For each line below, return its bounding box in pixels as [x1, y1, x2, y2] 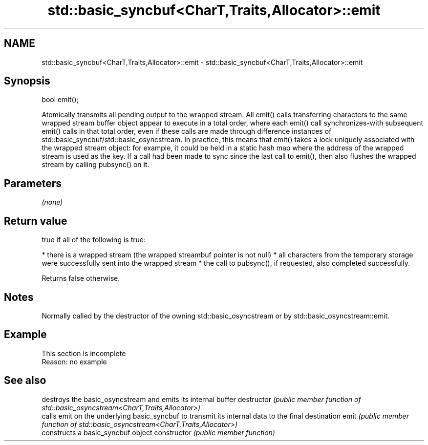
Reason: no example [42, 357, 107, 366]
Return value [4, 214, 67, 227]
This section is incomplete [42, 349, 126, 358]
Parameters [4, 177, 62, 190]
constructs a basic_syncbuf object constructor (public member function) [42, 428, 275, 437]
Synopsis [4, 75, 50, 87]
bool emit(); [42, 95, 79, 104]
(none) [42, 198, 63, 207]
